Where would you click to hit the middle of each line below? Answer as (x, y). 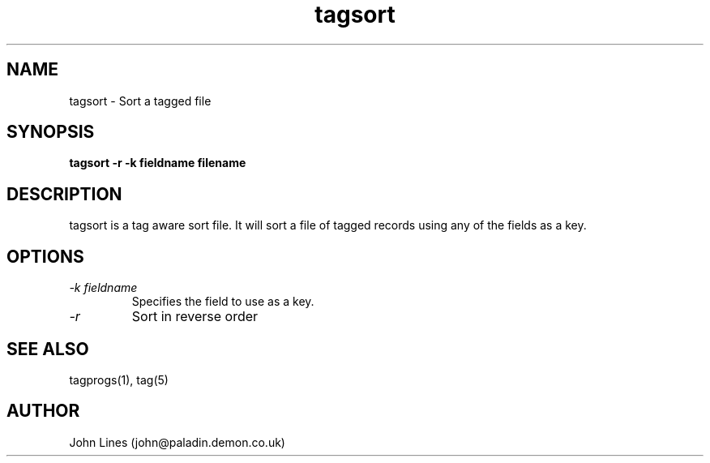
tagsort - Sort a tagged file (140, 101)
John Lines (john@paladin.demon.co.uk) (177, 442)
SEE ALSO (48, 349)
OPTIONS (45, 256)
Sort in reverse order (195, 317)
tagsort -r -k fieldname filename (158, 163)
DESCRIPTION (64, 194)
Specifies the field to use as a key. (223, 302)
